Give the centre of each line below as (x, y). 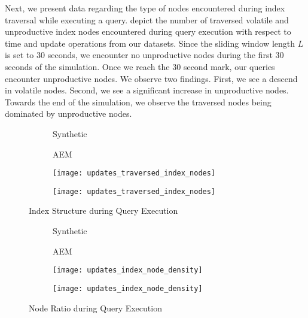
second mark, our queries (229, 66)
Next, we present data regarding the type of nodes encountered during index (145, 8)
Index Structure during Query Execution (103, 211)
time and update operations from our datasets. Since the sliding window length (150, 43)
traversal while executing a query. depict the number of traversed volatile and (147, 19)
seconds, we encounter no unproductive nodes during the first (160, 55)
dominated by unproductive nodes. (68, 113)
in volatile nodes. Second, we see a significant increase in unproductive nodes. (147, 90)
